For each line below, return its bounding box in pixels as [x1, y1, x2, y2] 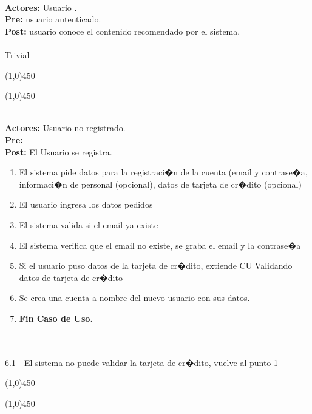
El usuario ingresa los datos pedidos [19, 198, 153, 211]
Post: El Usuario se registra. [5, 145, 112, 158]
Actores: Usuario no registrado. [5, 121, 126, 134]
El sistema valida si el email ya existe [19, 218, 158, 231]
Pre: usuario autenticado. [5, 13, 101, 25]
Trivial [5, 48, 30, 61]
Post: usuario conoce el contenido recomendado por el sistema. [5, 24, 240, 37]
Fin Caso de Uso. [19, 311, 93, 324]
